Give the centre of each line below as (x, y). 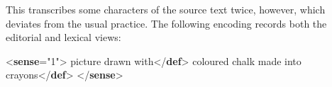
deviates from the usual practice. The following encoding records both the (166, 23)
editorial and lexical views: (63, 37)
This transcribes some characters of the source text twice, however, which (166, 9)
